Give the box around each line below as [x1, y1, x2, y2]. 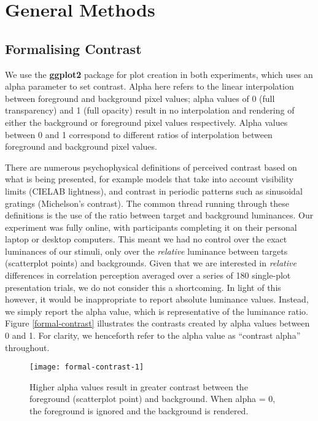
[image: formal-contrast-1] [29, 363, 144, 372]
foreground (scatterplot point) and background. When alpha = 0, [29, 392, 276, 405]
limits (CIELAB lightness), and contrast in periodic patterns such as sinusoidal [5, 184, 303, 197]
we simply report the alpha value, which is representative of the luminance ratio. [5, 304, 308, 317]
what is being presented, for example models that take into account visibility [5, 172, 294, 185]
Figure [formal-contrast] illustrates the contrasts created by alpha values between [5, 317, 310, 330]
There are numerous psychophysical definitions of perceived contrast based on [5, 160, 297, 173]
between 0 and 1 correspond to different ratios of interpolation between [5, 128, 273, 141]
